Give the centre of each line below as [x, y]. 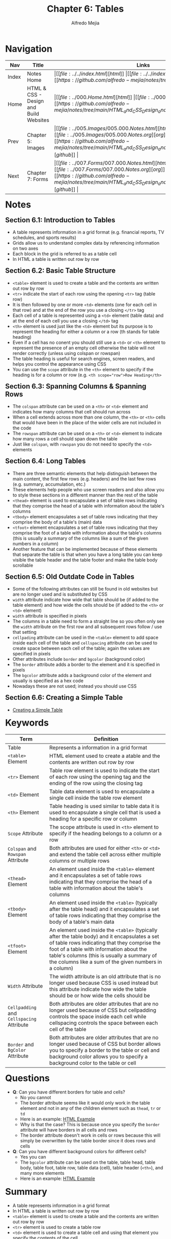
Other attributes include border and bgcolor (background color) [79, 659]
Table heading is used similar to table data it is [104, 806]
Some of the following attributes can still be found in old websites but [85, 589]
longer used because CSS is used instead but [104, 983]
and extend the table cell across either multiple [105, 854]
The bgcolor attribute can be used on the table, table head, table [88, 1162]
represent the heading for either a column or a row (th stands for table [86, 332]
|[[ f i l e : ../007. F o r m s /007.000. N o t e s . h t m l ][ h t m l [111, 163]
